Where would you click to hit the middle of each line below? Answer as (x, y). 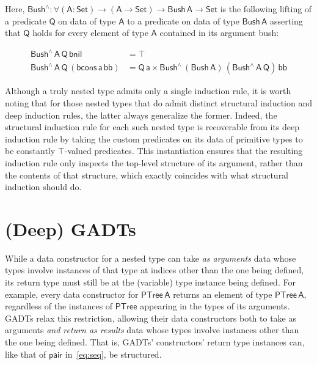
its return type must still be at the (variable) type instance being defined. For (150, 282)
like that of (26, 354)
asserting (286, 20)
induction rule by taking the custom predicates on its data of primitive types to (154, 138)
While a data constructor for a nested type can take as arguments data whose (151, 258)
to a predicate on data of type (183, 20)
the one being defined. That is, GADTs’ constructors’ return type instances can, (155, 341)
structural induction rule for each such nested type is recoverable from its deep (152, 127)
